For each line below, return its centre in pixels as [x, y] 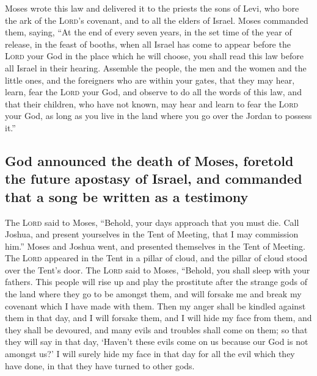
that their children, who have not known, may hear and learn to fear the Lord [152, 103]
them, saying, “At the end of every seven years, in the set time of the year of [148, 32]
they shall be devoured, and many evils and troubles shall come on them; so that [156, 329]
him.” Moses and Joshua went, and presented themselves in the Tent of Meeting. [155, 246]
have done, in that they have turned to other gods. [100, 365]
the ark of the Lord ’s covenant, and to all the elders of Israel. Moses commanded [157, 20]
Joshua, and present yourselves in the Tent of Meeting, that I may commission [152, 234]
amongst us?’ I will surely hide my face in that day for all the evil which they [150, 354]
